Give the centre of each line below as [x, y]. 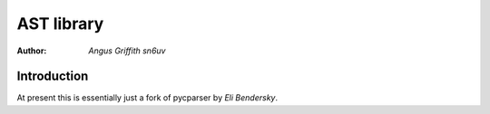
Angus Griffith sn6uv [127, 51]
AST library [60, 24]
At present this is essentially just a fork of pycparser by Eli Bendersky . [147, 98]
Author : [32, 51]
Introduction [53, 76]
